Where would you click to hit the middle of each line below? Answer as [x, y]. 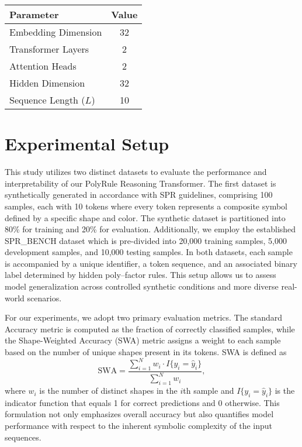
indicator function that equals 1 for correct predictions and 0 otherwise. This [142, 402]
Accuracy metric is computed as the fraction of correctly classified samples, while [150, 329]
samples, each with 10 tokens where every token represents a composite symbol [146, 206]
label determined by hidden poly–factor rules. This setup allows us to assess [140, 275]
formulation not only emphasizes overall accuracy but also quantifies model [139, 414]
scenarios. [44, 298]
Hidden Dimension [47, 83]
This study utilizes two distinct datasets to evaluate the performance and [136, 172]
